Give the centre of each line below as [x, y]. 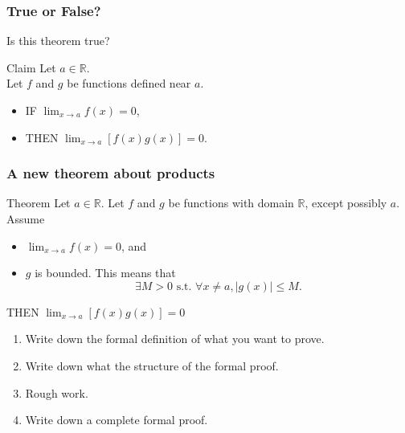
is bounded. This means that [105, 273]
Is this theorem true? [58, 41]
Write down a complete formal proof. [117, 420]
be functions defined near [129, 83]
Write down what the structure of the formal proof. [152, 365]
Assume [26, 219]
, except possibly [346, 203]
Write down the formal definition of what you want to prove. [175, 339]
